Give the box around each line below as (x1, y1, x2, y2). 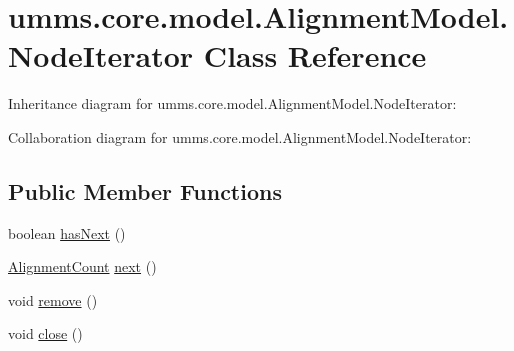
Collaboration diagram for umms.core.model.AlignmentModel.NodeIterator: (8, 126, 472, 147)
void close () (8, 323, 83, 344)
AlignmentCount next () (8, 256, 157, 277)
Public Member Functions (8, 175, 282, 206)
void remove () (8, 289, 98, 310)
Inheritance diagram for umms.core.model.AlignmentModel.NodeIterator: (8, 93, 457, 114)
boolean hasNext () (8, 222, 126, 243)
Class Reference (203, 35, 427, 76)
